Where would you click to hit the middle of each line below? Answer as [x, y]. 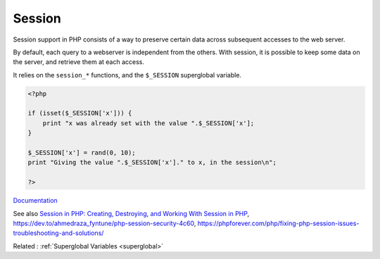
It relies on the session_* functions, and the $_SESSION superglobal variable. [127, 75]
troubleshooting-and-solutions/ [58, 233]
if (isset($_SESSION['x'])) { [80, 113]
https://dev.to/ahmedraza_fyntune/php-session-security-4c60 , [104, 223]
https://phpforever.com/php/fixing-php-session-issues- [278, 223]
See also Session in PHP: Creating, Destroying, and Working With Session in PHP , [131, 213]
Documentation [35, 201]
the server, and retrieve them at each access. [78, 62]
